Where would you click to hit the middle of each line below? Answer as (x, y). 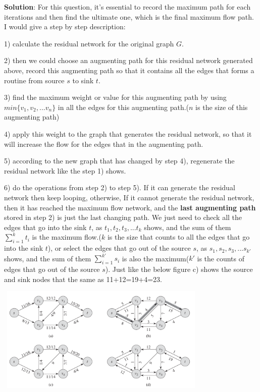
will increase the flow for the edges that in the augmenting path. (104, 144)
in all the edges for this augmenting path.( (123, 107)
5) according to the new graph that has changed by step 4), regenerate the (119, 161)
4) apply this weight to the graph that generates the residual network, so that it (128, 133)
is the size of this (222, 107)
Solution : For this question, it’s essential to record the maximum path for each (127, 7)
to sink (83, 80)
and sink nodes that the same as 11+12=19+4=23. (83, 279)
